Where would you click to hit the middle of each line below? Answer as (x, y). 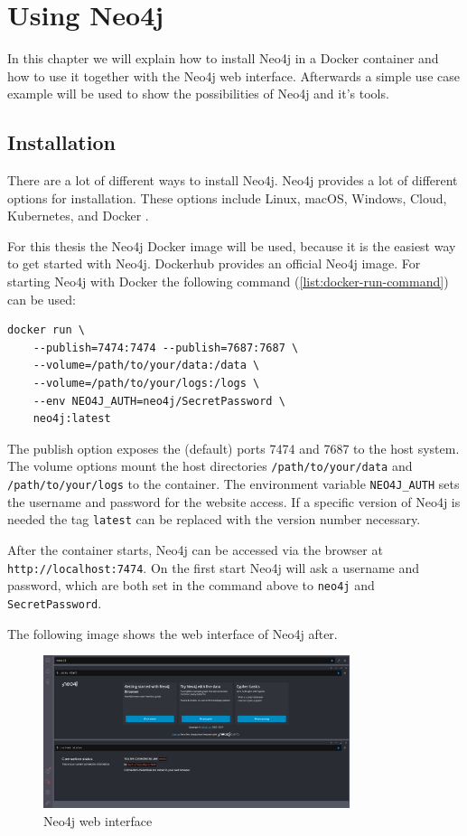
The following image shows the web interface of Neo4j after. (173, 633)
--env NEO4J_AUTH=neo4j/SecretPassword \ (159, 401)
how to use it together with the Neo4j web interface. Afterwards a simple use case (233, 75)
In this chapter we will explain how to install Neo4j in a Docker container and (223, 58)
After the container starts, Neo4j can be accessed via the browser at (195, 549)
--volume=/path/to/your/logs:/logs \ (146, 384)
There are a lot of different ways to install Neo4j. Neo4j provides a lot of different (233, 180)
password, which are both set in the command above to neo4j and (191, 585)
